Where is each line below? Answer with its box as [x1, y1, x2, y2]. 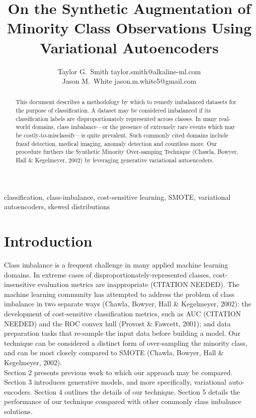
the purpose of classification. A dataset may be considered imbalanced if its [15, 106, 211, 115]
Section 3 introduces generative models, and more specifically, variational [4, 377, 227, 387]
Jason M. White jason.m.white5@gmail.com [62, 76, 196, 86]
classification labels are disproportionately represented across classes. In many [15, 114, 217, 123]
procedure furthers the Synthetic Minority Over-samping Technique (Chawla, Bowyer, [15, 147, 239, 156]
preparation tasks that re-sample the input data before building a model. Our [4, 328, 241, 338]
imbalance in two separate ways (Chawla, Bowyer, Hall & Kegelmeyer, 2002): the [4, 298, 252, 309]
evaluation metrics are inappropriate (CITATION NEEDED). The [37, 279, 240, 289]
